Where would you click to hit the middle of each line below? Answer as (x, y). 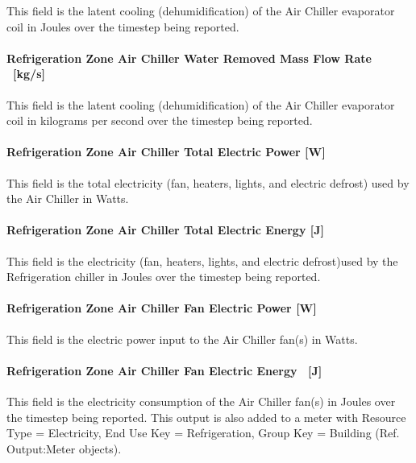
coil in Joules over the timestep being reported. (123, 26)
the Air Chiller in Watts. (68, 198)
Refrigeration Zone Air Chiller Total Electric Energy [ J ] (166, 230)
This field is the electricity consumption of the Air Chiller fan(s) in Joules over (201, 401)
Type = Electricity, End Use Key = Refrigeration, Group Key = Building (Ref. (203, 433)
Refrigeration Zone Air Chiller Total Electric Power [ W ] (166, 152)
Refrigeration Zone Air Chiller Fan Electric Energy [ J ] (164, 370)
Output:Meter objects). (64, 448)
